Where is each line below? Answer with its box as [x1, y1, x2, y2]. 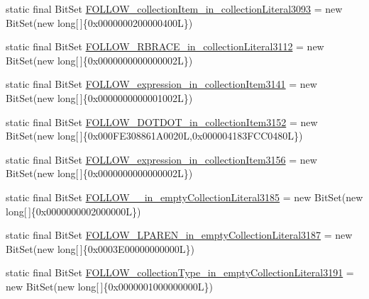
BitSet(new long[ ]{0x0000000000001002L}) [6, 90, 193, 105]
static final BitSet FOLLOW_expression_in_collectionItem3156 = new [6, 152, 317, 167]
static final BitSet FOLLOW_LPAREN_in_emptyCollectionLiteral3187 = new [6, 227, 353, 242]
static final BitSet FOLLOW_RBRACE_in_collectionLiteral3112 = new [6, 39, 324, 54]
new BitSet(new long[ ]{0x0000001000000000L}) [6, 278, 214, 293]
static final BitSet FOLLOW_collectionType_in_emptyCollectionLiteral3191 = [6, 265, 354, 280]
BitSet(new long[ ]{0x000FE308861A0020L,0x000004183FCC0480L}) [6, 128, 303, 143]
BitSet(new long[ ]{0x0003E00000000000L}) [6, 241, 194, 256]
